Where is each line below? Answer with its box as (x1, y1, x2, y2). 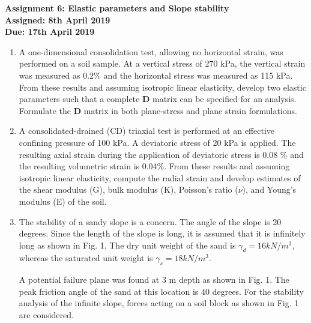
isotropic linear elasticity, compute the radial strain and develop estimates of (19, 171, 301, 184)
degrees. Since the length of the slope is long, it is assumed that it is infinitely (19, 227, 306, 240)
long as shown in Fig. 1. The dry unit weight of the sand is (19, 238, 236, 251)
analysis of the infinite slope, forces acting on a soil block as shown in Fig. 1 (19, 297, 299, 309)
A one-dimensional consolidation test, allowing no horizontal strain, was (19, 45, 283, 58)
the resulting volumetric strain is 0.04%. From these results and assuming (19, 160, 290, 172)
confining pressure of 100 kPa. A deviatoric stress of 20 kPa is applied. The (19, 136, 296, 148)
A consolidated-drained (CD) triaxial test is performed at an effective (19, 124, 275, 137)
